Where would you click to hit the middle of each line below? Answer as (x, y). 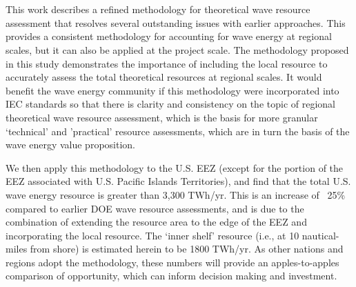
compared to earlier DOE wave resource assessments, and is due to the (155, 208)
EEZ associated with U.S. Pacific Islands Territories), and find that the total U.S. (178, 181)
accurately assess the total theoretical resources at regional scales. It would (164, 77)
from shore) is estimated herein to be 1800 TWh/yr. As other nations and (187, 249)
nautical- (320, 235)
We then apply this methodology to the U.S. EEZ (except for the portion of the (175, 167)
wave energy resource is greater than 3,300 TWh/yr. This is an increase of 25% (176, 194)
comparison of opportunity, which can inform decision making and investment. (171, 276)
